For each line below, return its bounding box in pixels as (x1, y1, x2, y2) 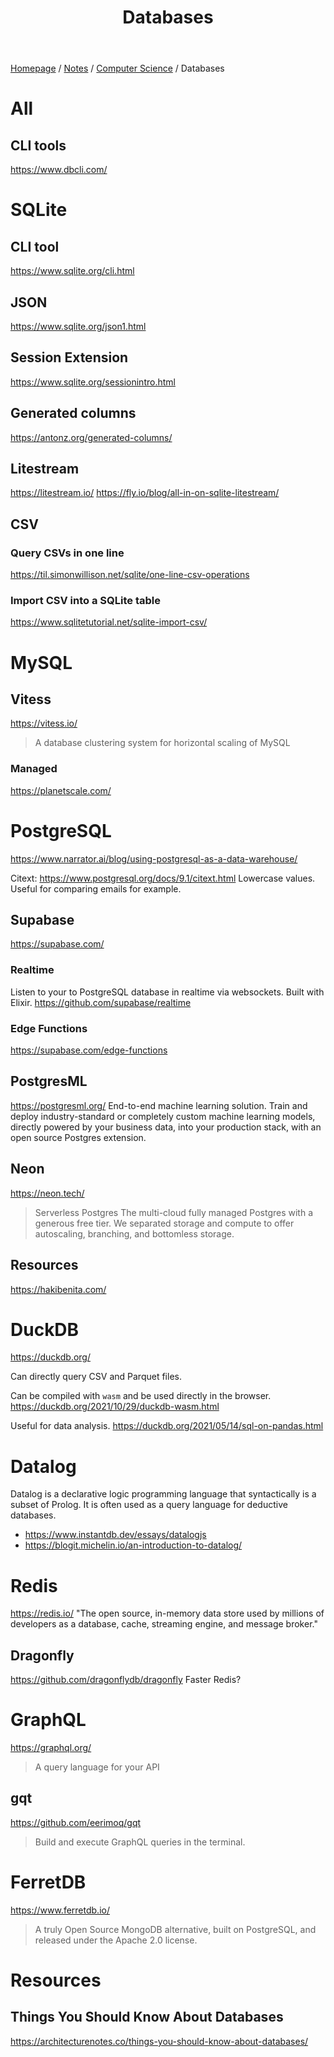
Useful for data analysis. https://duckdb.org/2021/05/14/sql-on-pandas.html (10, 1420, 324, 1432)
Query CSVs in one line (10, 546, 125, 560)
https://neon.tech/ (10, 1187, 85, 1199)
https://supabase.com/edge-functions (10, 1044, 168, 1056)
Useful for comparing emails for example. (10, 882, 182, 895)
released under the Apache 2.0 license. (34, 1934, 198, 1946)
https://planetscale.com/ (10, 784, 112, 796)
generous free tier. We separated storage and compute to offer (34, 1217, 295, 1229)
